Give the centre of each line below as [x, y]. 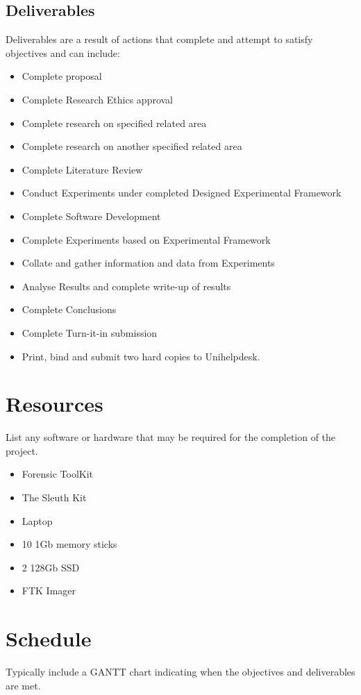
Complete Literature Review [82, 169]
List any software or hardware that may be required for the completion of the [171, 437]
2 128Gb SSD [51, 567]
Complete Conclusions [69, 309]
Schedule [49, 638]
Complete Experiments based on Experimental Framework [146, 239]
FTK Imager [49, 591]
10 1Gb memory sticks [69, 544]
